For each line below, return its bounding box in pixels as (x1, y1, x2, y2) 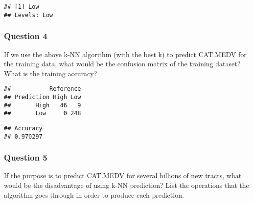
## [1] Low (4, 3, 39, 10)
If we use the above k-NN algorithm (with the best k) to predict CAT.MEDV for (4, 49, 247, 59)
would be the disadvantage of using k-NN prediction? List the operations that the (4, 180, 249, 190)
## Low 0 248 (4, 110, 81, 117)
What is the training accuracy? (4, 68, 97, 78)
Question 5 (4, 151, 47, 163)
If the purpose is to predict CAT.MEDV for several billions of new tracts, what (4, 170, 242, 181)
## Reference (4, 85, 81, 93)
